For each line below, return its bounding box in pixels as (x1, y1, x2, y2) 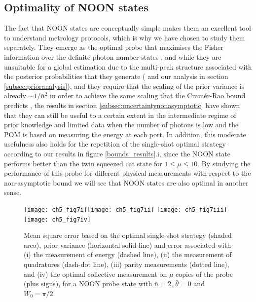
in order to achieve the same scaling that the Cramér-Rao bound (50, 90, 246, 101)
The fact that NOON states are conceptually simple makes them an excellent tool (4, 23, 251, 33)
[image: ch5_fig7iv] (24, 216, 91, 223)
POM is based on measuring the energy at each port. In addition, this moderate (4, 129, 246, 139)
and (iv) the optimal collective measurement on (24, 268, 167, 279)
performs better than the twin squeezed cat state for (4, 158, 162, 168)
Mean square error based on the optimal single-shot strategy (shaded (24, 230, 232, 240)
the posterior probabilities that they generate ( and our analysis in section (4, 71, 228, 81)
